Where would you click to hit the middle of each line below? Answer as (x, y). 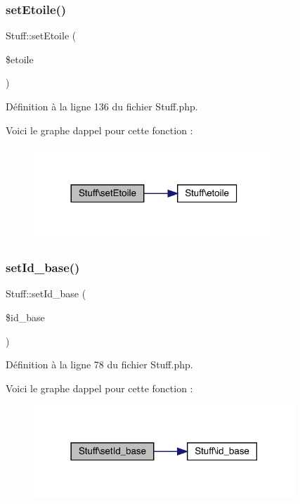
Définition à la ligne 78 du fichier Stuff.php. (99, 364)
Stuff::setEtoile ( (41, 35)
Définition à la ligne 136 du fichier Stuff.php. (102, 106)
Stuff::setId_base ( (46, 293)
